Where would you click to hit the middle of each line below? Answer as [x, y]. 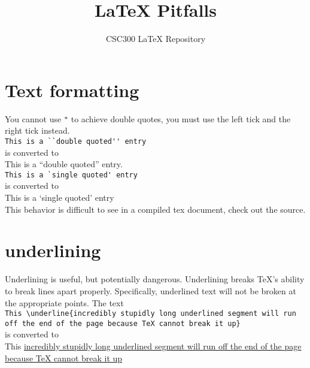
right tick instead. [37, 130]
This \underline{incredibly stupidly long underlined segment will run [151, 314]
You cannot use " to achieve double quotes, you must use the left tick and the [148, 118]
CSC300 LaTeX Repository [156, 39]
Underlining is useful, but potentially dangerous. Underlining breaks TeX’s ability [155, 279]
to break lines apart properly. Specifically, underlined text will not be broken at [151, 290]
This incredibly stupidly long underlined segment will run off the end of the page [153, 346]
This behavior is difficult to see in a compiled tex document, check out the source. [155, 209]
